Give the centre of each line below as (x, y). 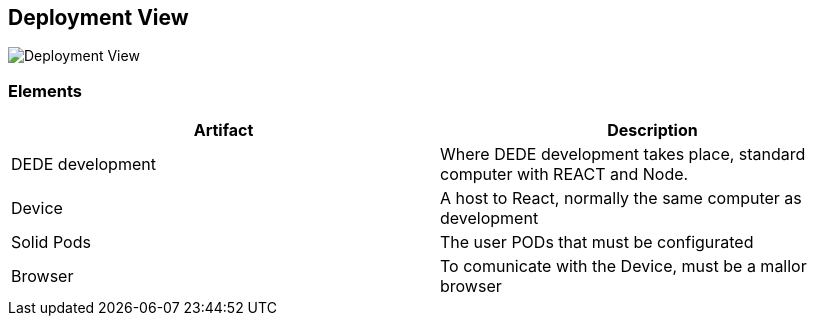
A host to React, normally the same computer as (621, 198)
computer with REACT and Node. (564, 174)
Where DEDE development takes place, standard (623, 154)
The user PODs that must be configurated (597, 242)
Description (652, 130)
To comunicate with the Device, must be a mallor (623, 266)
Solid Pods (51, 242)
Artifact (223, 130)
